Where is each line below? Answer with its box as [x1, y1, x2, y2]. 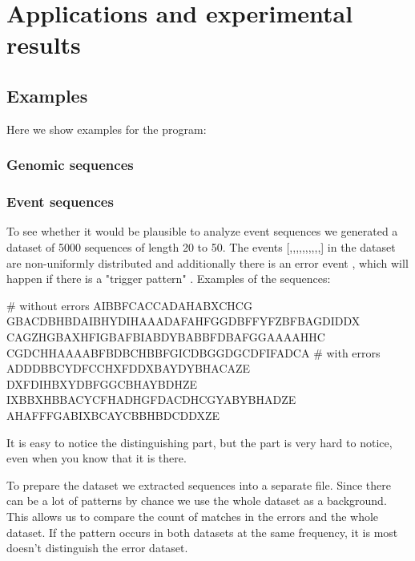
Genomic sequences [6, 155, 134, 175]
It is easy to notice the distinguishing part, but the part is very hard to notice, [6, 434, 393, 450]
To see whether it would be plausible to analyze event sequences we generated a [6, 223, 398, 240]
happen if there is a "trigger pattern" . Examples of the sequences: [6, 270, 331, 287]
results [6, 28, 81, 61]
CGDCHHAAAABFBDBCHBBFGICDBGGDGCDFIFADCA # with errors [6, 344, 381, 361]
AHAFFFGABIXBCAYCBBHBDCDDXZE [6, 406, 220, 423]
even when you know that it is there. [6, 450, 187, 466]
